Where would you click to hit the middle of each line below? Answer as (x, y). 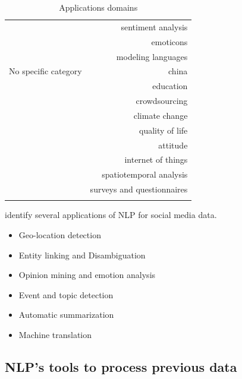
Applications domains (98, 7)
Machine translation (55, 335)
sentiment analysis (154, 26)
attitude (173, 145)
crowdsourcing (162, 101)
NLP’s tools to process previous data (121, 367)
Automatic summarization (66, 315)
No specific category (45, 71)
